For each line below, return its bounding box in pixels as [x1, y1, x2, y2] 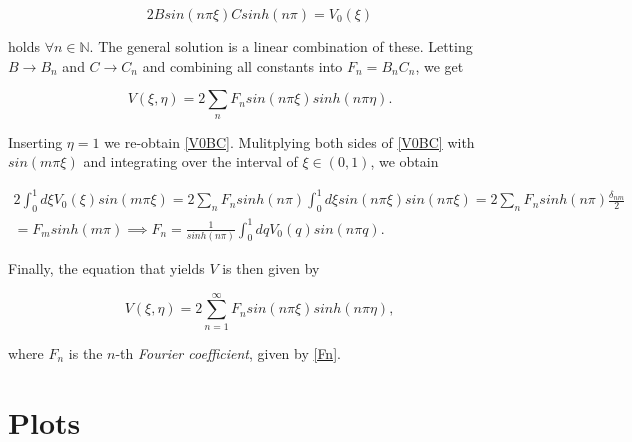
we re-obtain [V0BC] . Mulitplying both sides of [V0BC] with [104, 131, 475, 152]
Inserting [8, 131, 63, 152]
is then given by [222, 258, 320, 278]
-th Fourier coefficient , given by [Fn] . [115, 342, 341, 363]
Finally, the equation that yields [8, 258, 205, 278]
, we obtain [370, 151, 439, 172]
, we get [415, 55, 464, 76]
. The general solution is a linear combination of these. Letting [89, 36, 473, 56]
